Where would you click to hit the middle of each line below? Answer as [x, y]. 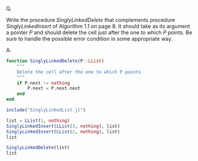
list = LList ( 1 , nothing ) [38, 120]
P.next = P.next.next [54, 88]
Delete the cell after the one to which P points [79, 72]
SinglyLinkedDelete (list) [38, 148]
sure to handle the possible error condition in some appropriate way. [90, 39]
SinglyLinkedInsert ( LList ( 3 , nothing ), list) [63, 126]
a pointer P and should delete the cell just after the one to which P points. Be [99, 32]
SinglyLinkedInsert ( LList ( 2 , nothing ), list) [63, 132]
